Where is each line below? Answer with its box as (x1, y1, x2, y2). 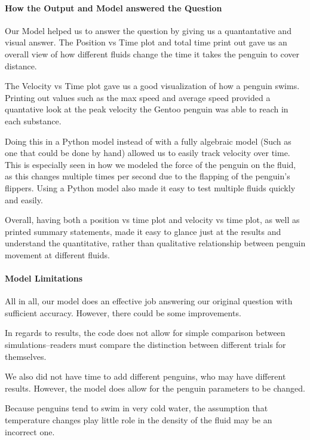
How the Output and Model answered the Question (5, 1, 222, 14)
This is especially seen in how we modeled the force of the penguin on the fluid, (5, 158, 296, 170)
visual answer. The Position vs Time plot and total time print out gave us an (5, 36, 287, 48)
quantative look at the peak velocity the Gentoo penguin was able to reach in (5, 103, 288, 115)
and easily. (5, 193, 43, 206)
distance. (5, 59, 37, 72)
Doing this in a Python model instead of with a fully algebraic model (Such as (5, 135, 291, 147)
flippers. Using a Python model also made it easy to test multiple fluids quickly (5, 181, 296, 194)
